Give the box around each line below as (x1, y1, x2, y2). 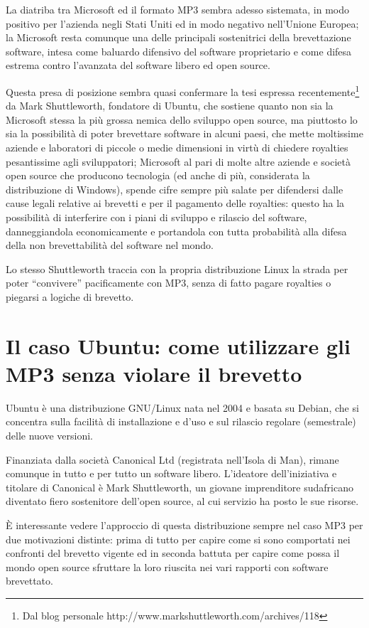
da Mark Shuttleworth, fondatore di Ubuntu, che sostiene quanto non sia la (6, 98, 334, 113)
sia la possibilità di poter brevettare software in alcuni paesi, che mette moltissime (6, 126, 363, 141)
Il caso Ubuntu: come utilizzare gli (6, 331, 351, 360)
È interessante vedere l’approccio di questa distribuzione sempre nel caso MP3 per (6, 518, 363, 532)
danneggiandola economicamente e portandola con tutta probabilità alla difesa (6, 223, 347, 238)
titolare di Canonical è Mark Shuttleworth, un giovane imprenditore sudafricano (6, 479, 353, 494)
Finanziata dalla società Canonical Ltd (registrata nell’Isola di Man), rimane (6, 452, 339, 467)
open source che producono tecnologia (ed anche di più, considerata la (6, 168, 310, 183)
